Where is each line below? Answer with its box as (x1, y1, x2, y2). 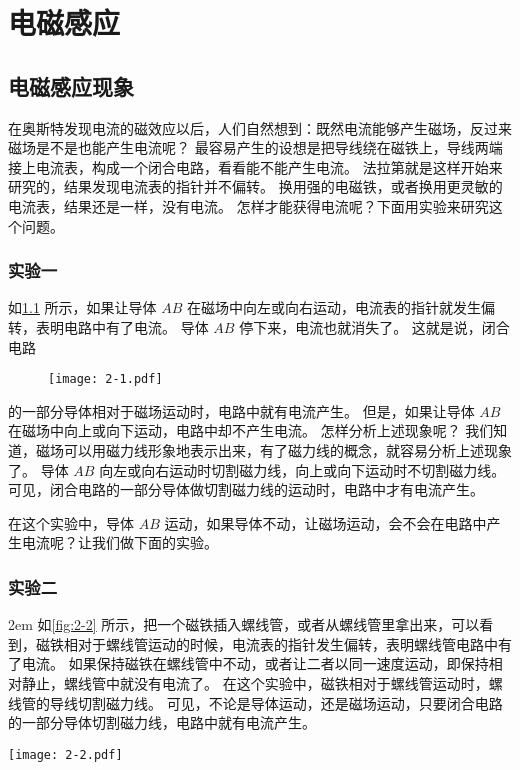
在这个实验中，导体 (8, 512, 134, 533)
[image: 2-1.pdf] (48, 372, 163, 387)
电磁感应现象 (8, 70, 134, 101)
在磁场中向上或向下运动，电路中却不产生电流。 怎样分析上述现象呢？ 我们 (8, 420, 494, 441)
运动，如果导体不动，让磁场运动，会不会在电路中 (164, 512, 487, 533)
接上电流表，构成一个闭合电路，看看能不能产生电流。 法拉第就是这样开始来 (8, 156, 503, 177)
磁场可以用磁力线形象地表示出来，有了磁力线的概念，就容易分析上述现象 (35, 439, 512, 460)
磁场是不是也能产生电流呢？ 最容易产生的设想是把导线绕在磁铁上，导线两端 (8, 137, 503, 158)
